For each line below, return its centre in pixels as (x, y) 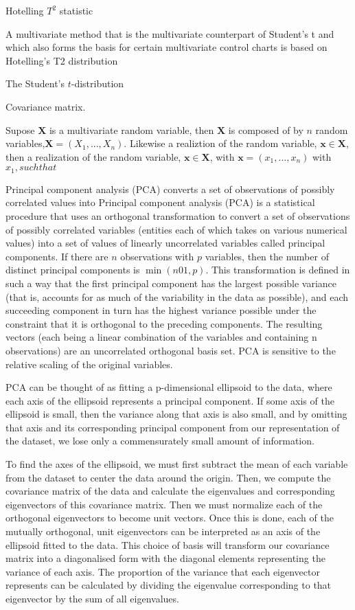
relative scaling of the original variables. (89, 364)
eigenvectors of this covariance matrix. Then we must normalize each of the (164, 504)
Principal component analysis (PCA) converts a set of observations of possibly (170, 189)
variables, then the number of (267, 256)
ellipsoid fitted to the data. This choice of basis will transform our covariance (168, 544)
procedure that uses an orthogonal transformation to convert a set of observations (178, 215)
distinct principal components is (73, 270)
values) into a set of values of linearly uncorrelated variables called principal (165, 243)
